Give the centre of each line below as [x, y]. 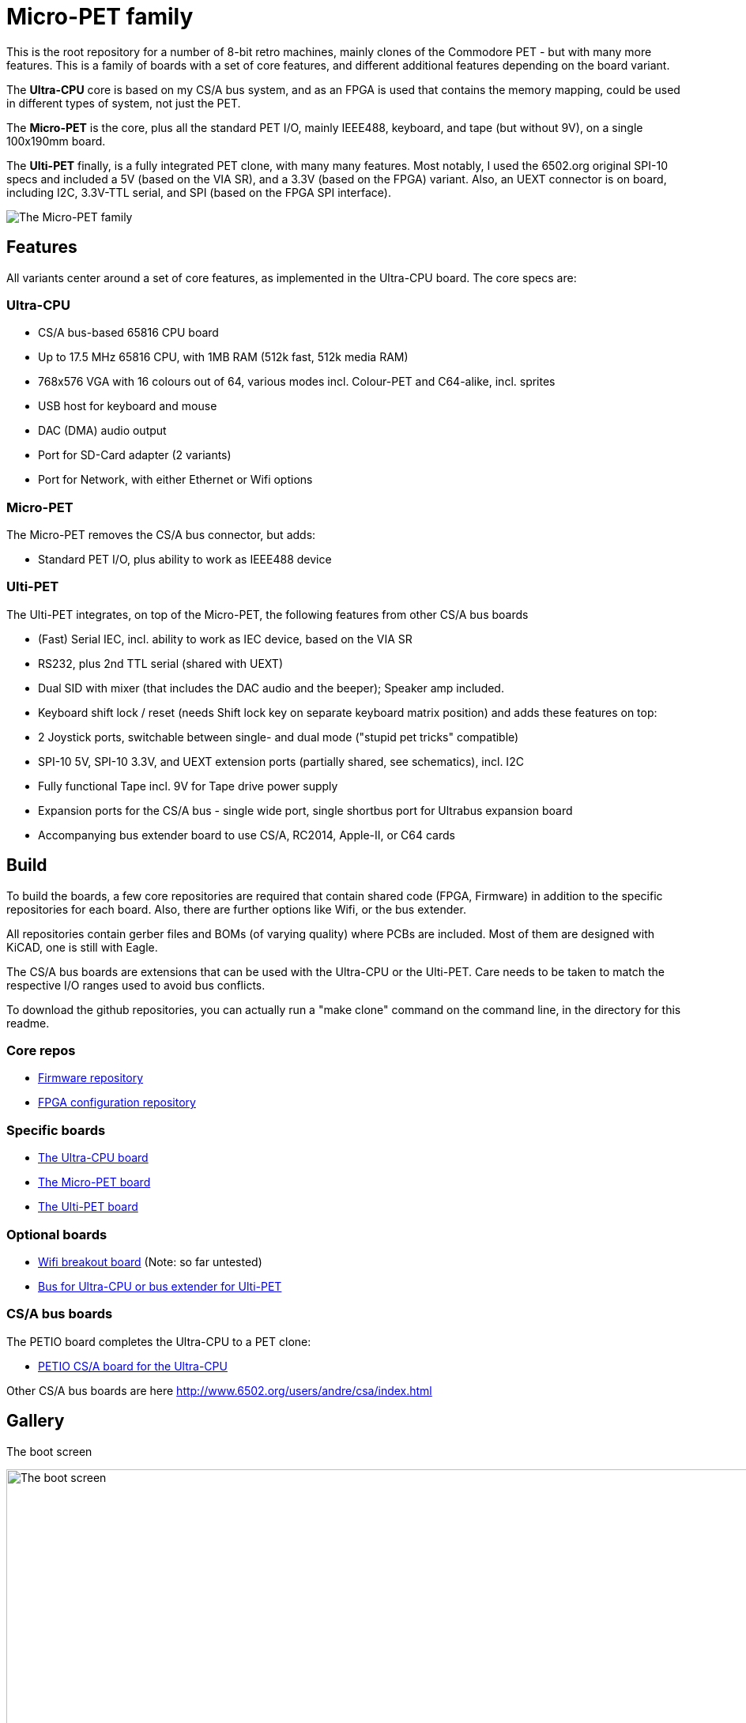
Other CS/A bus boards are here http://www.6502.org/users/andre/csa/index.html [219, 1390]
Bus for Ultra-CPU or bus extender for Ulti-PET [160, 1286]
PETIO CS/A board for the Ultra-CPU [133, 1366]
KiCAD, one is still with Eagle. [82, 947]
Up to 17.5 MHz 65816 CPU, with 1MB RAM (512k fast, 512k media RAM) [223, 357]
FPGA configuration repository [117, 1103]
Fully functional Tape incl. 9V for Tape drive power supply [188, 786]
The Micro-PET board [94, 1182]
